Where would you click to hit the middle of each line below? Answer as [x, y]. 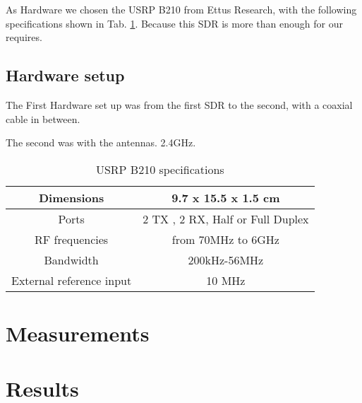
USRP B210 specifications [160, 169]
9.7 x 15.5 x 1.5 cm [226, 197]
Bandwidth [71, 259]
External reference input [72, 280]
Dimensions [71, 197]
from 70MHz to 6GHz [225, 239]
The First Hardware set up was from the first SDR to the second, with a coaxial [179, 104]
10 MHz [226, 280]
